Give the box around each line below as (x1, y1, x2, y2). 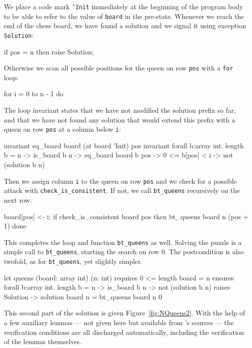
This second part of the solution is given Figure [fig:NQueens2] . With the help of (4, 308, 245, 318)
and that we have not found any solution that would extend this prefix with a (4, 114, 235, 124)
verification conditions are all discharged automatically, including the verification (4, 327, 244, 337)
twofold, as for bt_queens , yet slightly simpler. (4, 256, 143, 266)
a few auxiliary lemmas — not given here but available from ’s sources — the (4, 317, 234, 328)
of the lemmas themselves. (4, 336, 82, 347)
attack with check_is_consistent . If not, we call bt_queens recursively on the (4, 185, 240, 195)
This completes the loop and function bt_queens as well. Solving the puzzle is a (4, 237, 242, 247)
